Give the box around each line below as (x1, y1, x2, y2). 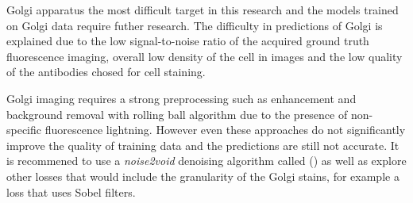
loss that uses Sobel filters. (6, 183, 136, 200)
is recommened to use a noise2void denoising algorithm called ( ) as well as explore (6, 152, 407, 169)
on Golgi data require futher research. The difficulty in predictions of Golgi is (6, 17, 383, 33)
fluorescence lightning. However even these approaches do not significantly (44, 121, 406, 138)
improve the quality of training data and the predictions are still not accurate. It (6, 136, 399, 153)
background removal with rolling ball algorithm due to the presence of (6, 105, 348, 122)
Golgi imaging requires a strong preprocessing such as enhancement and (6, 90, 357, 106)
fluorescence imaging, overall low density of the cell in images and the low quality (6, 48, 403, 64)
